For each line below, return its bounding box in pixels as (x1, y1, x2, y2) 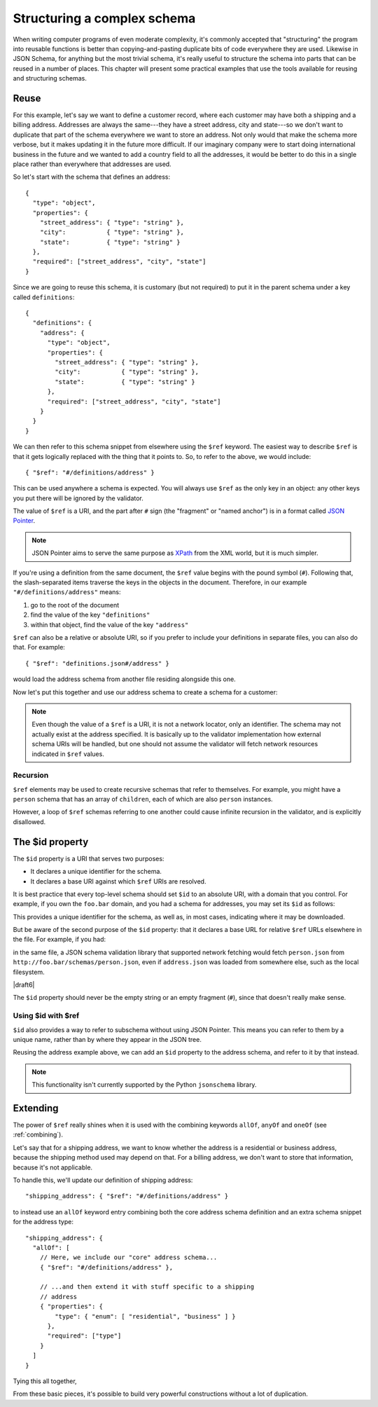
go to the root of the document (30, 600, 119, 609)
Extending (13, 1102, 59, 1114)
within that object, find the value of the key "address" (30, 620, 189, 629)
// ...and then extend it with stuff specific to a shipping (39, 1283, 255, 1291)
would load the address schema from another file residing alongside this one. (13, 675, 236, 683)
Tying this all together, (13, 1377, 77, 1385)
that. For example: (13, 643, 66, 652)
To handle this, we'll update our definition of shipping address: (13, 1176, 193, 1184)
